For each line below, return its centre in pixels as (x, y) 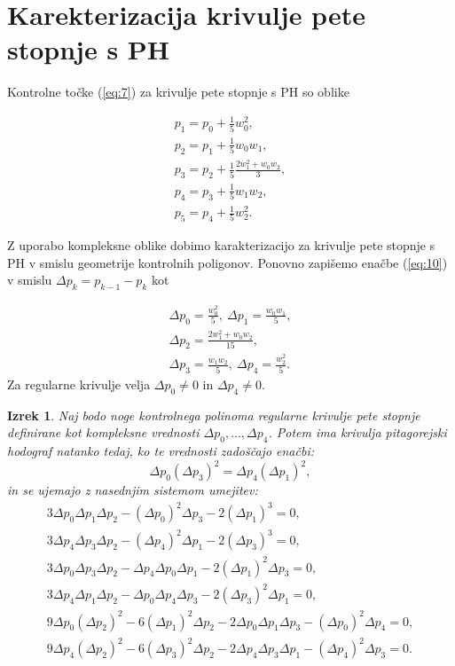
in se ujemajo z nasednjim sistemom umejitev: (133, 490)
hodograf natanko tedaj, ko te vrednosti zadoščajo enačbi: (161, 451)
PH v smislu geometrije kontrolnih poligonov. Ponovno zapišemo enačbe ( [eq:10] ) (227, 262)
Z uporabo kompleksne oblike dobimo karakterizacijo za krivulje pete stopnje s (221, 244)
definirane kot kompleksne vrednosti (103, 432)
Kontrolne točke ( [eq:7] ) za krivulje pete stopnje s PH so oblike (178, 92)
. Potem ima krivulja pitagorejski (357, 432)
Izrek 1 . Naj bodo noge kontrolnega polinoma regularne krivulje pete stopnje (214, 415)
